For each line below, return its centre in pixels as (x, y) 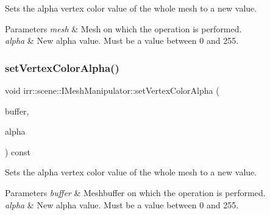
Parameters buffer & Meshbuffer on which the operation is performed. (135, 192)
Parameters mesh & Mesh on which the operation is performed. (123, 28)
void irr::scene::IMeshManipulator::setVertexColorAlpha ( (112, 90)
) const (18, 151)
